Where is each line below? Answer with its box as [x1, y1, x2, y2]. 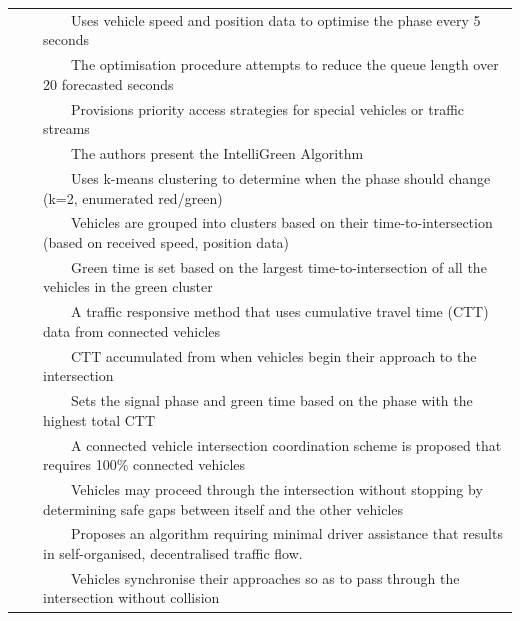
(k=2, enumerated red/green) [43, 187, 223, 208]
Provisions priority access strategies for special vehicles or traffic [70, 98, 465, 119]
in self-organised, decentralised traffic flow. [43, 543, 303, 563]
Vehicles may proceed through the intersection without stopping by [70, 478, 483, 499]
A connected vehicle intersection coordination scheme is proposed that [70, 434, 502, 455]
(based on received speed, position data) [43, 231, 290, 252]
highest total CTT [43, 409, 156, 430]
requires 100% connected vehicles [43, 454, 246, 475]
